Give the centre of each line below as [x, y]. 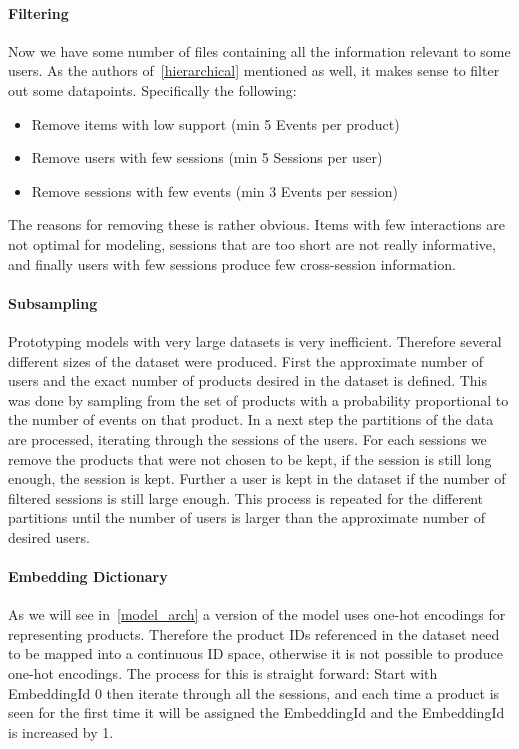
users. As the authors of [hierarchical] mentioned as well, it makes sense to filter [254, 70]
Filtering [38, 12]
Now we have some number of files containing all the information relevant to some [259, 50]
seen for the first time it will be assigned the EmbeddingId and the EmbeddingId [256, 712]
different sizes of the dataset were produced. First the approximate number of [246, 360]
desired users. [49, 536]
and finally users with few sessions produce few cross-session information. [232, 263]
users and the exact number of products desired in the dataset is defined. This [248, 380]
